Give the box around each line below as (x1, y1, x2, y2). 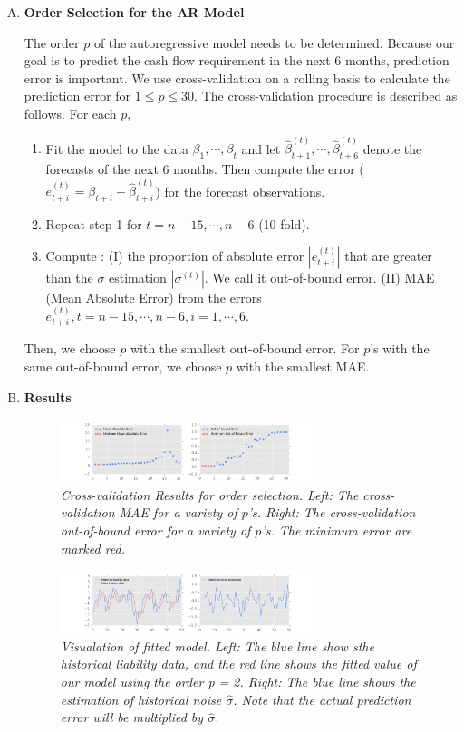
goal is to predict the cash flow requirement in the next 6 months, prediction (24, 51, 449, 70)
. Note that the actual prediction (233, 689, 411, 708)
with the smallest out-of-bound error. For (130, 339, 360, 358)
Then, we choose (24, 339, 116, 358)
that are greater (344, 246, 432, 265)
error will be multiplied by (60, 708, 204, 727)
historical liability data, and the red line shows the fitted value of (60, 654, 417, 673)
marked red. (60, 538, 126, 557)
